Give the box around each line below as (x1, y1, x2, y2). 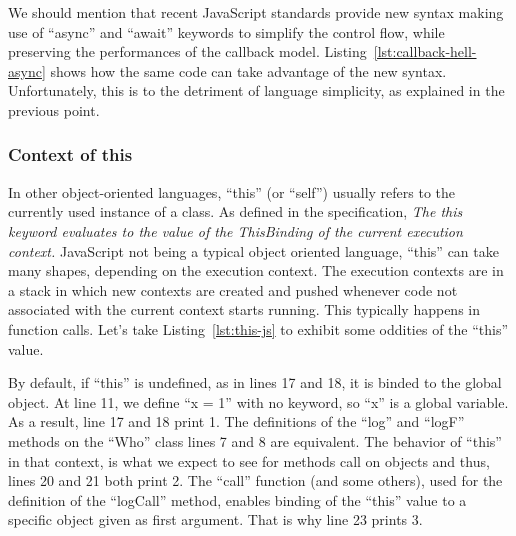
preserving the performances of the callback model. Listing (8, 41, 367, 62)
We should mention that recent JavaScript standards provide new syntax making (8, 2, 504, 22)
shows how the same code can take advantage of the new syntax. (50, 60, 447, 81)
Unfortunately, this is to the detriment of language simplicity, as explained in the (8, 80, 505, 101)
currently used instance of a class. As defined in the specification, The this (8, 201, 463, 222)
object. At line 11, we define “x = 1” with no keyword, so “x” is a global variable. (8, 391, 509, 412)
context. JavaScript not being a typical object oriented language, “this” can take (8, 240, 499, 261)
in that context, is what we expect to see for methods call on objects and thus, (8, 450, 490, 471)
